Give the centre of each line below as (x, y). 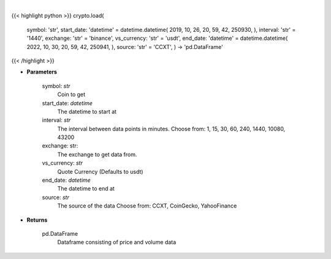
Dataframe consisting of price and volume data (117, 242)
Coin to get (71, 94)
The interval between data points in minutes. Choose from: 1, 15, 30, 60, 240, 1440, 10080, (171, 129)
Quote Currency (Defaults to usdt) (100, 171)
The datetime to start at (87, 111)
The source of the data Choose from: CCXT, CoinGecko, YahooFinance (147, 206)
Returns (37, 220)
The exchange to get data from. (97, 154)
